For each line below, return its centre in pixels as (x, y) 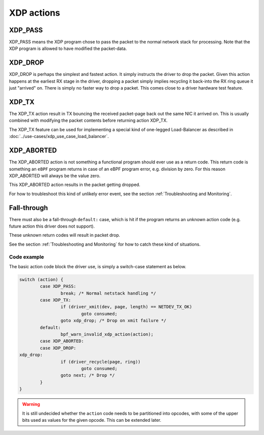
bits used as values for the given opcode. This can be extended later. (92, 420)
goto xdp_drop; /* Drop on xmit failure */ (113, 321)
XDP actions (35, 13)
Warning (31, 404)
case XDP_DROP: (58, 348)
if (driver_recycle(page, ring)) (100, 362)
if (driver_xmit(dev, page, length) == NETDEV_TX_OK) (126, 307)
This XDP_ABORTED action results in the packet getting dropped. (75, 185)
